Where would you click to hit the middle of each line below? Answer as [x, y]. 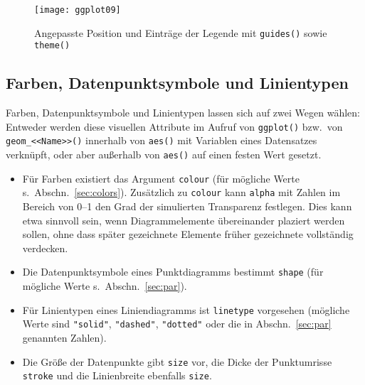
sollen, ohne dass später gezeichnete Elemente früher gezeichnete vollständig [188, 234]
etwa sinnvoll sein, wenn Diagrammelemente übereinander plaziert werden [184, 220]
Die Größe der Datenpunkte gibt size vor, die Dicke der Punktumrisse [177, 361]
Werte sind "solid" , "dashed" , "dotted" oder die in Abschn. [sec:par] [177, 324]
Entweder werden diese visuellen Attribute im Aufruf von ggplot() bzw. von [174, 126]
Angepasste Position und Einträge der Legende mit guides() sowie [181, 32]
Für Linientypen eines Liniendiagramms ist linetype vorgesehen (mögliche [186, 309]
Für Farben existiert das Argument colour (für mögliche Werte [161, 178]
